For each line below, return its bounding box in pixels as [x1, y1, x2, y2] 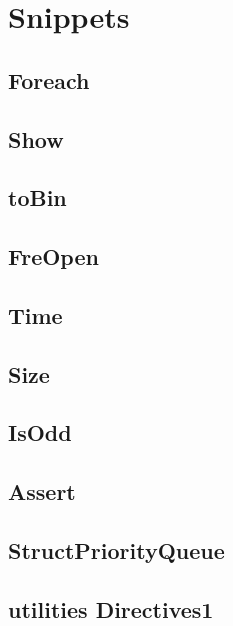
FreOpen [8, 241, 99, 272]
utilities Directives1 [8, 593, 214, 624]
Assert [8, 476, 76, 507]
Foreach [8, 64, 90, 95]
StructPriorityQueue [8, 535, 225, 566]
